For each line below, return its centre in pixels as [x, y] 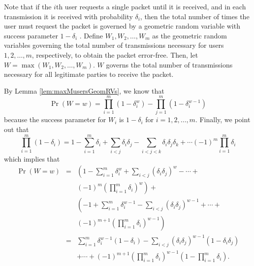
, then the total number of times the [195, 16]
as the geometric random [190, 35]
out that [16, 129]
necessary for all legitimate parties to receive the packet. [89, 74]
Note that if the [28, 6]
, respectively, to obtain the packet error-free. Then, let [115, 54]
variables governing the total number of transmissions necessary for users [114, 45]
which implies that [32, 158]
